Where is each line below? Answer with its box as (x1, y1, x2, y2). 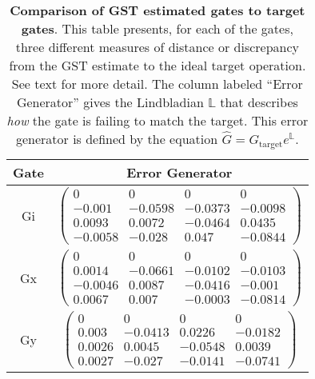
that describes (220, 93, 298, 111)
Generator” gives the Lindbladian (16, 93, 204, 111)
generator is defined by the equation (15, 130, 218, 148)
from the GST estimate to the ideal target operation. (9, 56, 306, 74)
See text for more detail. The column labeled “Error (11, 74, 303, 93)
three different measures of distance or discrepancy (15, 38, 300, 56)
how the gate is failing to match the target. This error (6, 111, 309, 130)
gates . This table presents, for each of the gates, (21, 19, 293, 38)
